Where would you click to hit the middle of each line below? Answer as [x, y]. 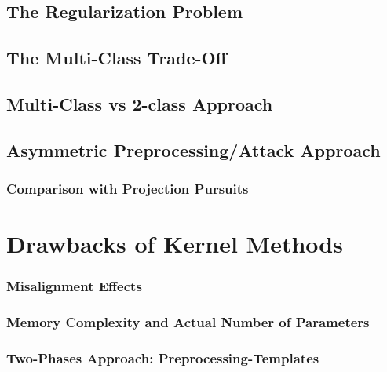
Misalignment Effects [74, 286]
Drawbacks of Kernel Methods [175, 244]
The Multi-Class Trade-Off [117, 58]
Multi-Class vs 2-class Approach [140, 103]
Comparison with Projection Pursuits [128, 189]
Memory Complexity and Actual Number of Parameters [188, 322]
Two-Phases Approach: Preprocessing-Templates [163, 357]
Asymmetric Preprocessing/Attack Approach [193, 150]
